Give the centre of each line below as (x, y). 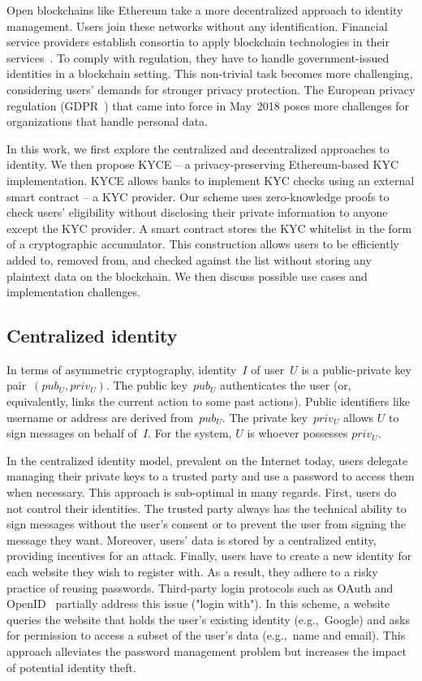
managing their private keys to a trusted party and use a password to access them (211, 476)
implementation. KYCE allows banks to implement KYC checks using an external (211, 180)
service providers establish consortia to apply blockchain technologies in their (198, 42)
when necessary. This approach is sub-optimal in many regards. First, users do (202, 492)
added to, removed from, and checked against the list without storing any (189, 259)
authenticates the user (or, (286, 385)
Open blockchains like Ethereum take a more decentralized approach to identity (205, 10)
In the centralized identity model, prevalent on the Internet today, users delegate (207, 460)
